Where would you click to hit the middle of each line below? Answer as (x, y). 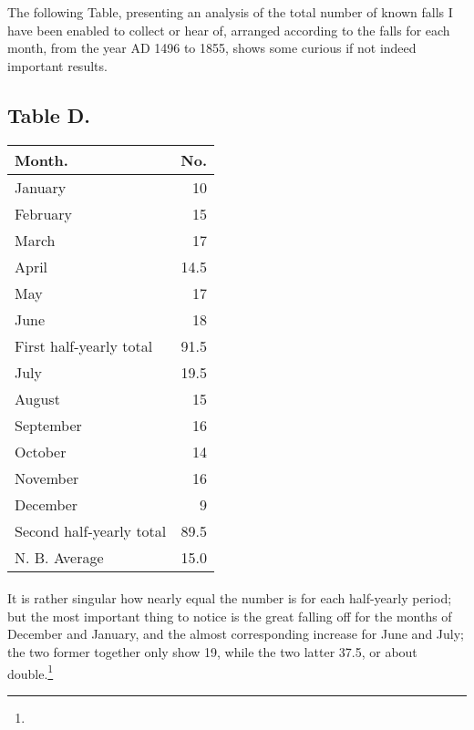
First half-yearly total (84, 345)
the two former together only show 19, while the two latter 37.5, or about (212, 651)
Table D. (49, 114)
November (47, 478)
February (44, 213)
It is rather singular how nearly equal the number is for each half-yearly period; (230, 598)
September (48, 425)
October (41, 451)
